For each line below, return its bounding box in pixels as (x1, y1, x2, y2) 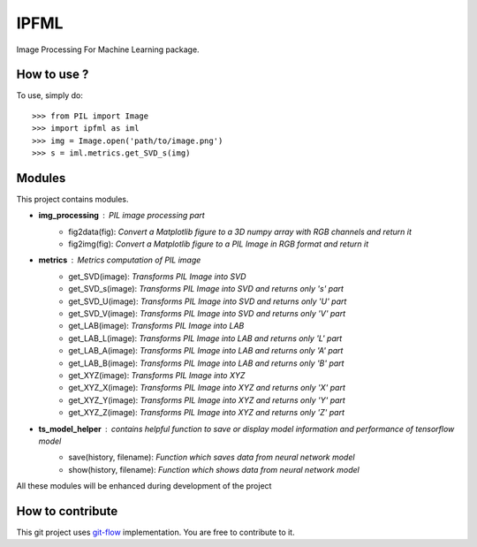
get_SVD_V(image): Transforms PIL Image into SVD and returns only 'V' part (68, 308, 346, 319)
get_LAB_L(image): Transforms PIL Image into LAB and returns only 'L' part (68, 332, 343, 344)
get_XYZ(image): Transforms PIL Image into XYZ (68, 370, 246, 380)
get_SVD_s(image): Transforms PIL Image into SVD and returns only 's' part (68, 284, 344, 294)
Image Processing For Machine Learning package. (16, 44, 200, 55)
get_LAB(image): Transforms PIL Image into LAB (68, 321, 245, 331)
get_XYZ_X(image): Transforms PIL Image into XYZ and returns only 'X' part (68, 383, 346, 393)
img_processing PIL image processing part (38, 210, 205, 221)
